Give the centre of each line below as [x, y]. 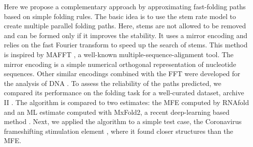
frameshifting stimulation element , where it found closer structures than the [119, 131]
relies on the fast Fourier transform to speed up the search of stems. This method [126, 45]
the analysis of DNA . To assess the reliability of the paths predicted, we [113, 83]
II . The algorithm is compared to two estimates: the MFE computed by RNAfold [126, 102]
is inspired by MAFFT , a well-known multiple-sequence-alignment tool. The [119, 54]
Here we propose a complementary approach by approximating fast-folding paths [125, 6]
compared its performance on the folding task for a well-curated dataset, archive [124, 93]
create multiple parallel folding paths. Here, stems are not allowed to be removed [125, 26]
